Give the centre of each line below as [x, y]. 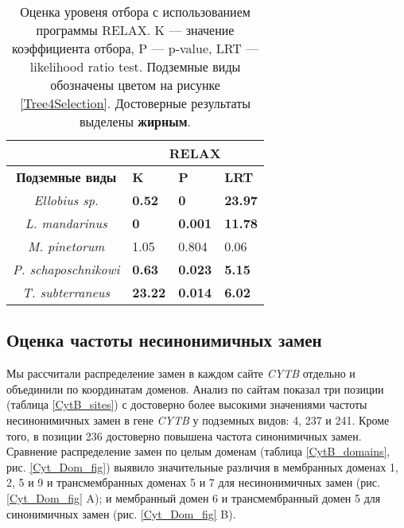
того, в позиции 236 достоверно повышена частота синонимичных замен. [184, 435]
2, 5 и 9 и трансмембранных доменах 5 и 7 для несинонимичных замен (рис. [193, 482]
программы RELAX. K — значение [135, 30]
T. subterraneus [66, 292]
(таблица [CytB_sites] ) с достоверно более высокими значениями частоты [187, 404]
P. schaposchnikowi [66, 269]
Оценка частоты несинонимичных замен [164, 340]
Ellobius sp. [66, 200]
